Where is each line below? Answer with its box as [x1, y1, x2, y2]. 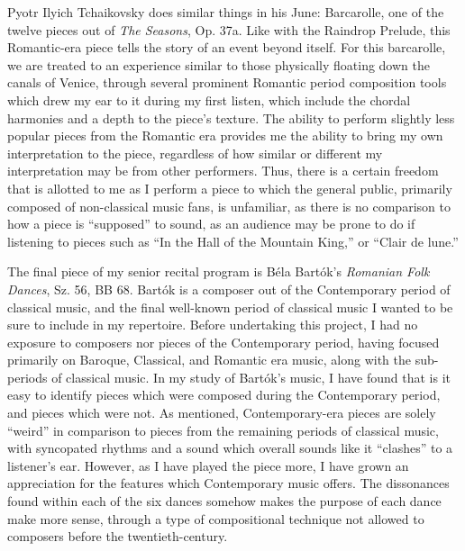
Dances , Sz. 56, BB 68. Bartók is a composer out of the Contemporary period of [7, 279, 451, 298]
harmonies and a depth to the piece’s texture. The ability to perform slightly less [7, 108, 455, 127]
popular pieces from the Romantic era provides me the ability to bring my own [7, 126, 443, 145]
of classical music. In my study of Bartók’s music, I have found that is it [51, 367, 451, 386]
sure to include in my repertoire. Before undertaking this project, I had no [7, 315, 418, 334]
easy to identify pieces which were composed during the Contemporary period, [7, 385, 441, 404]
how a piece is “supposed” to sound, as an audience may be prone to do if [7, 214, 415, 233]
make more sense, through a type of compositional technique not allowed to [7, 509, 424, 528]
